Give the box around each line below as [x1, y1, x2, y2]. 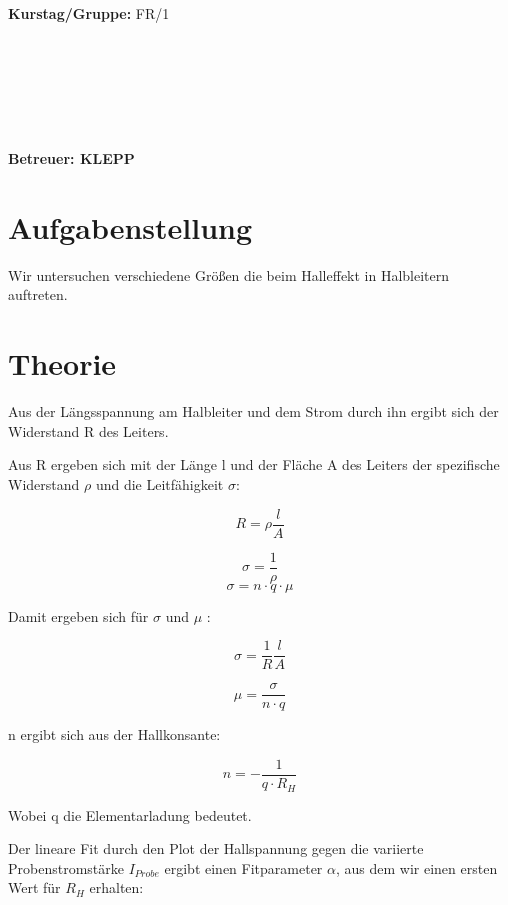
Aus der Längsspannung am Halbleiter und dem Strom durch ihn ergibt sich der [8, 401, 499, 422]
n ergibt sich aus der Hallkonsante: [8, 724, 221, 745]
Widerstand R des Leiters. [8, 420, 169, 441]
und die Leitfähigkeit [95, 473, 224, 494]
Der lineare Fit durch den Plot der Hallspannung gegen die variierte [8, 838, 424, 859]
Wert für [8, 877, 61, 898]
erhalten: [89, 877, 144, 898]
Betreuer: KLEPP [8, 148, 135, 169]
